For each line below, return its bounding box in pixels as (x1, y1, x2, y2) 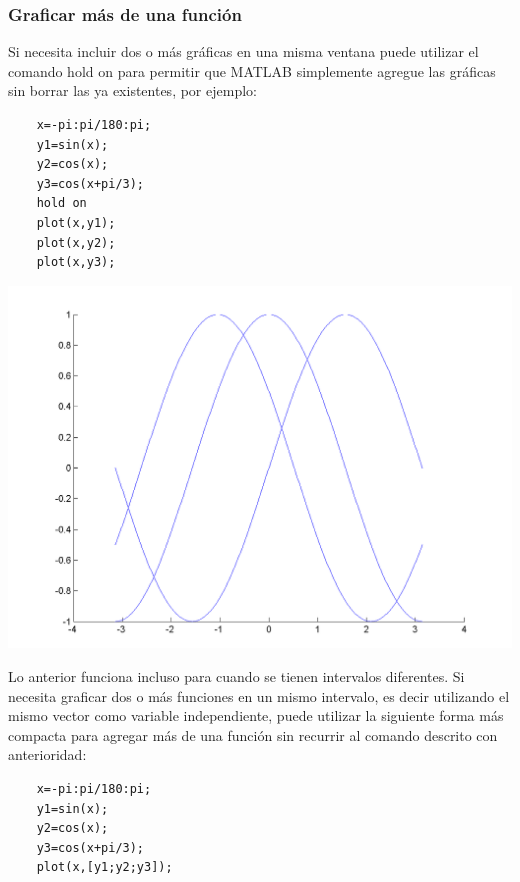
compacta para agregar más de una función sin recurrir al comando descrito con (8, 724, 498, 745)
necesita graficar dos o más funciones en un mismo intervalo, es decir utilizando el (8, 685, 510, 706)
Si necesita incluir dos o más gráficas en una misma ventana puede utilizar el (8, 41, 479, 62)
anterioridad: (8, 744, 87, 765)
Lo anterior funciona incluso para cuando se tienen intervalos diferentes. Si (8, 666, 465, 687)
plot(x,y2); (36, 235, 116, 250)
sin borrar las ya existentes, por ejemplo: (8, 80, 257, 101)
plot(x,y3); (36, 255, 116, 270)
